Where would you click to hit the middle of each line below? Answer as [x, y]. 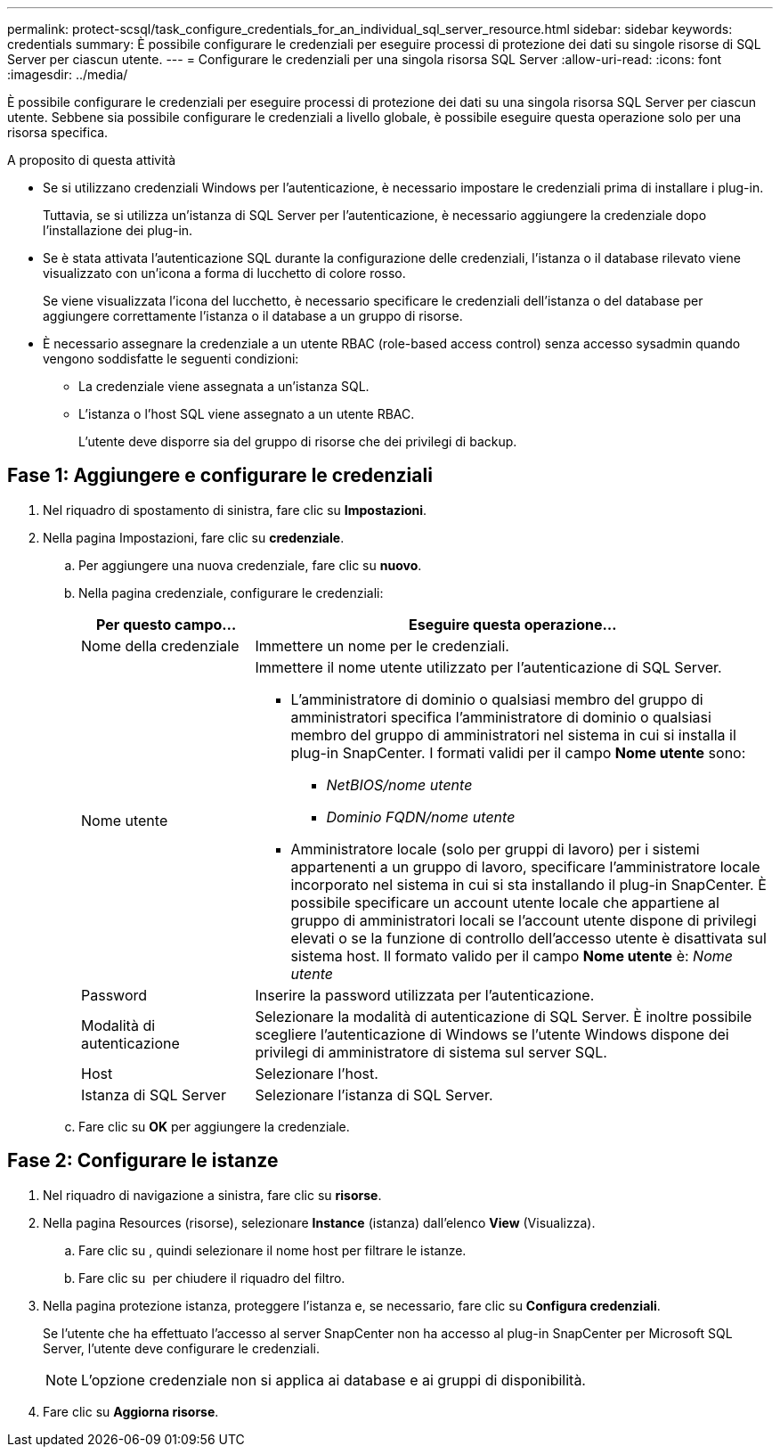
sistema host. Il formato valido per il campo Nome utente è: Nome [512, 956]
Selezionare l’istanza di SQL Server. [374, 1095]
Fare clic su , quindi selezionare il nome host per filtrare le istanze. [272, 1250]
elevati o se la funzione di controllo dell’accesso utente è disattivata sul [528, 938]
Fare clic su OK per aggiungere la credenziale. [214, 1126]
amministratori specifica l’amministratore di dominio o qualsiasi [501, 717]
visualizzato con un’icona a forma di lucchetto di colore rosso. [224, 273]
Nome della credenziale [160, 645]
